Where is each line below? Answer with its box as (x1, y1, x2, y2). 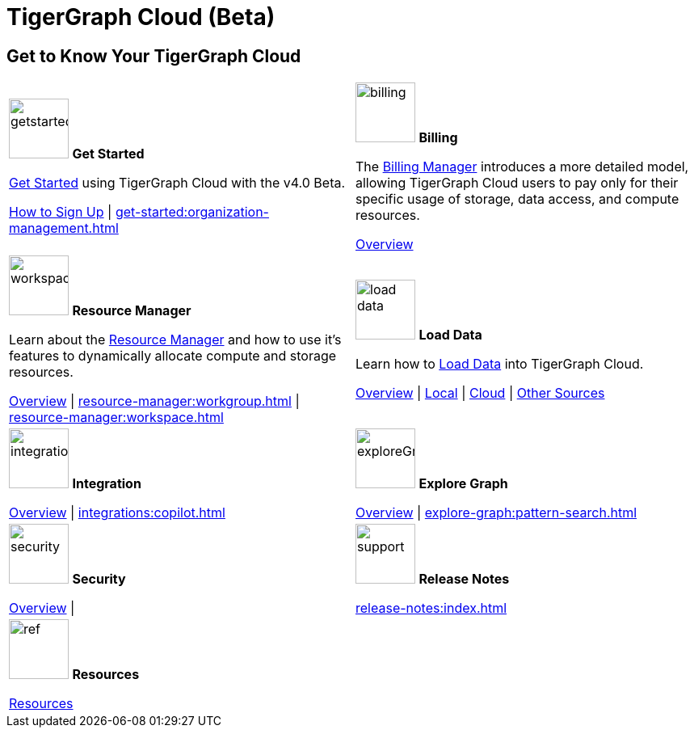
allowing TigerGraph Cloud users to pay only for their (355, 175, 679, 192)
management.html (9, 220, 119, 237)
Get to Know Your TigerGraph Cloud (6, 45, 301, 66)
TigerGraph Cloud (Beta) (6, 3, 275, 31)
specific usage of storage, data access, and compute (355, 191, 679, 208)
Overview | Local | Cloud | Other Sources (355, 385, 605, 402)
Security (72, 571, 126, 588)
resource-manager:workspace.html (9, 409, 224, 426)
